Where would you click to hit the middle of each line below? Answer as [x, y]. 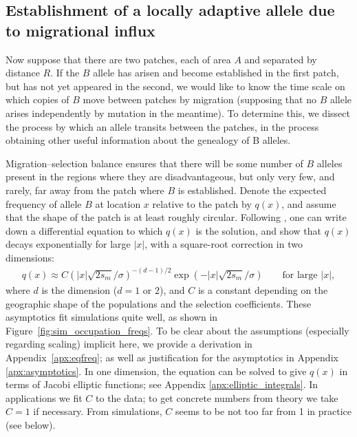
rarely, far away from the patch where [85, 190]
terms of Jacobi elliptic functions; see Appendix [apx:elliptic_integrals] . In [162, 384]
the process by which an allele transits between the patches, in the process [162, 126]
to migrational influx [80, 30]
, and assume [309, 203]
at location [118, 203]
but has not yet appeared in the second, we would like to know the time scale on [175, 86]
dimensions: [30, 257]
